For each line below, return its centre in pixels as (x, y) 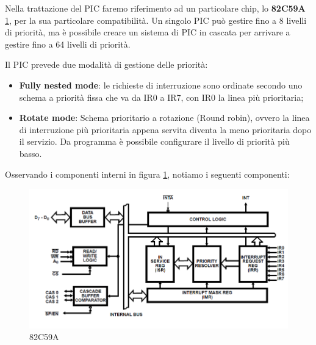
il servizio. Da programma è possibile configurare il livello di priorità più (154, 141)
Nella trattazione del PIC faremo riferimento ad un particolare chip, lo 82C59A (155, 8)
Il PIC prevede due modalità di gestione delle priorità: (106, 64)
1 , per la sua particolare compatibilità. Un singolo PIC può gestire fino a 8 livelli (156, 20)
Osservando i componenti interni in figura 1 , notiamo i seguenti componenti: (147, 174)
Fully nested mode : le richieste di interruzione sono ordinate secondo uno (161, 85)
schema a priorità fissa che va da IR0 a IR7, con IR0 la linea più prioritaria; (161, 97)
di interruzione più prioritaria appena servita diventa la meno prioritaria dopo (165, 129)
